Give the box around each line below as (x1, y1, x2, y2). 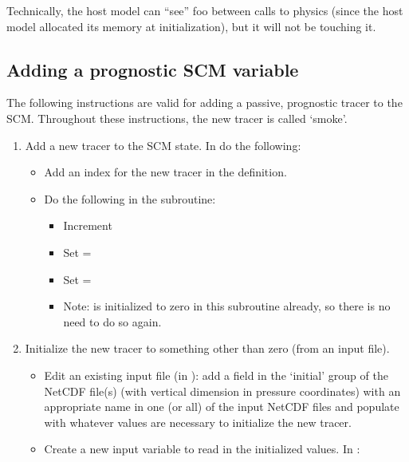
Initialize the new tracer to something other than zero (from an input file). (25, 340, 390, 357)
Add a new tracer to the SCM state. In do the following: (25, 136, 301, 153)
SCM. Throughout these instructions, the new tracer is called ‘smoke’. (6, 109, 348, 126)
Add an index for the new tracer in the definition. (44, 164, 287, 180)
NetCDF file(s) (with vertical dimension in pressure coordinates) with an (44, 382, 401, 399)
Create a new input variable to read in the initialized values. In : (44, 440, 360, 457)
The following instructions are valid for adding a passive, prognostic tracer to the (6, 94, 403, 111)
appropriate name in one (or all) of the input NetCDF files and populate (44, 398, 399, 415)
